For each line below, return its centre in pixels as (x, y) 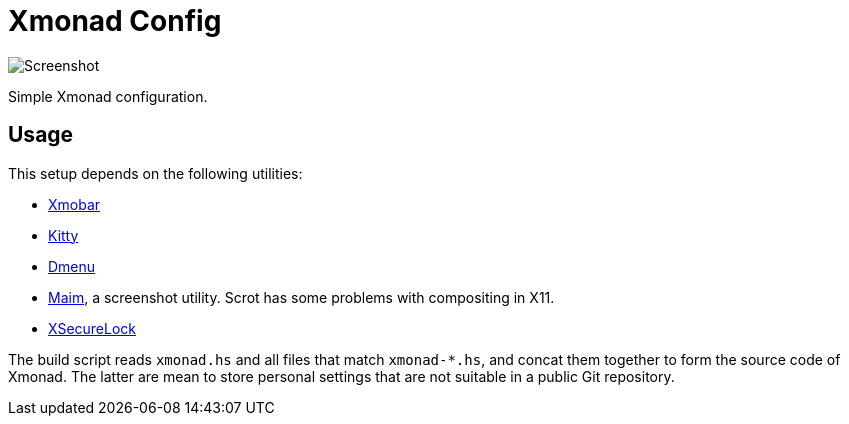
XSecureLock (92, 328)
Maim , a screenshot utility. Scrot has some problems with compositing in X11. (301, 297)
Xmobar (74, 204)
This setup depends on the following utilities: (155, 173)
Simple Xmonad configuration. (108, 96)
